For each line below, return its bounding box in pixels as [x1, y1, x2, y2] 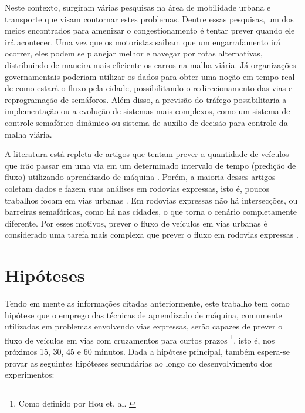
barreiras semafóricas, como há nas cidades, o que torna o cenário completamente [5, 205, 297, 218]
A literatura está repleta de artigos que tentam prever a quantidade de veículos [5, 148, 289, 160]
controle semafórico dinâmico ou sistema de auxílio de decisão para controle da [5, 116, 288, 128]
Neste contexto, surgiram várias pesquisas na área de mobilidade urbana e [5, 1, 271, 13]
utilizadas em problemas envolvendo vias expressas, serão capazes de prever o [5, 320, 283, 332]
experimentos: [5, 368, 55, 381]
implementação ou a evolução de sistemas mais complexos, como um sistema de [5, 105, 290, 117]
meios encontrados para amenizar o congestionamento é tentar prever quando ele [5, 24, 295, 36]
